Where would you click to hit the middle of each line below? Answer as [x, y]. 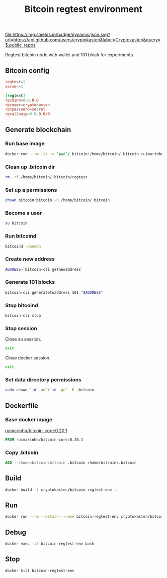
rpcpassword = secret [25, 110]
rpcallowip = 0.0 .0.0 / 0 [28, 114]
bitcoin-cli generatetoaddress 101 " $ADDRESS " [54, 292]
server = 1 [14, 86]
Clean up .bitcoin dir [30, 167]
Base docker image [29, 420]
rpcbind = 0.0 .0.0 [22, 100]
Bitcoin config [27, 70]
